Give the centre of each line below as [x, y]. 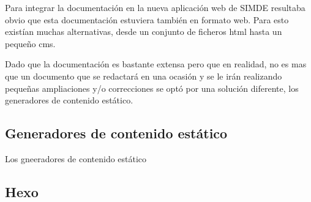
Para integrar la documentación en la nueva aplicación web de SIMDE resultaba [155, 7]
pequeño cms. [30, 43]
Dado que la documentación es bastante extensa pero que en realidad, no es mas [156, 64]
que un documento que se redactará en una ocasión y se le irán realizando [144, 76]
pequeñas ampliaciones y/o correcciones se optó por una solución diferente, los [152, 88]
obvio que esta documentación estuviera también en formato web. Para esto [147, 19]
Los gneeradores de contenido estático [76, 158]
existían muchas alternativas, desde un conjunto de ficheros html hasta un [144, 32]
